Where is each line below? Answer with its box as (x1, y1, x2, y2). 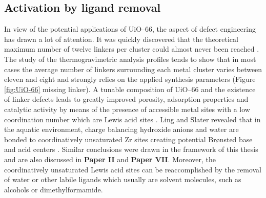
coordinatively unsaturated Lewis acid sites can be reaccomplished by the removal (4, 164, 261, 174)
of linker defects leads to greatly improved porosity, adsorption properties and (4, 94, 249, 104)
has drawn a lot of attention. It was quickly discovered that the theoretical (4, 33, 238, 44)
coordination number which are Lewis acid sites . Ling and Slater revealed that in (4, 114, 261, 124)
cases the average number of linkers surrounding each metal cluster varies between (4, 63, 262, 74)
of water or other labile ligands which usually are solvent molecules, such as (4, 174, 241, 185)
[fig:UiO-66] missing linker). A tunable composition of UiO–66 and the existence (4, 83, 256, 94)
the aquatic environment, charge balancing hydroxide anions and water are (4, 124, 239, 135)
